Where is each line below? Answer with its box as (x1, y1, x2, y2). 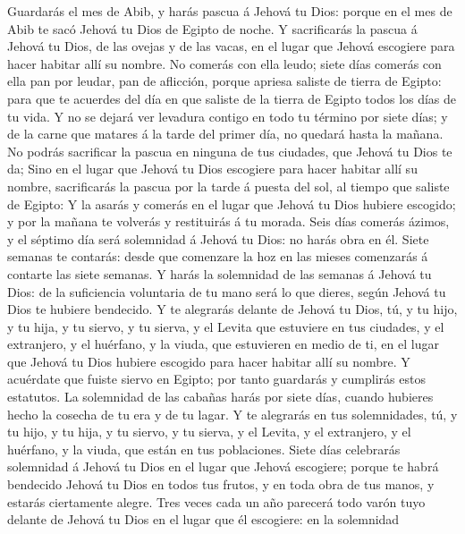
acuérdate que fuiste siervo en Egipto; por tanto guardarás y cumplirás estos (7, 369, 426, 388)
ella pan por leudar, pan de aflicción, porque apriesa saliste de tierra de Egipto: (7, 72, 442, 90)
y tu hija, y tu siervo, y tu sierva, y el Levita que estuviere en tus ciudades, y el (7, 317, 444, 335)
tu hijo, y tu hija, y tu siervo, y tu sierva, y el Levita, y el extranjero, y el (7, 422, 411, 441)
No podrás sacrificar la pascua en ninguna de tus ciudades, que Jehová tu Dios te (7, 141, 452, 160)
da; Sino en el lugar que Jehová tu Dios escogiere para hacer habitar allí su (7, 159, 418, 178)
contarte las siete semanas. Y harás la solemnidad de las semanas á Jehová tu (7, 264, 432, 283)
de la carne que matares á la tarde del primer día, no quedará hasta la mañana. (7, 124, 444, 143)
